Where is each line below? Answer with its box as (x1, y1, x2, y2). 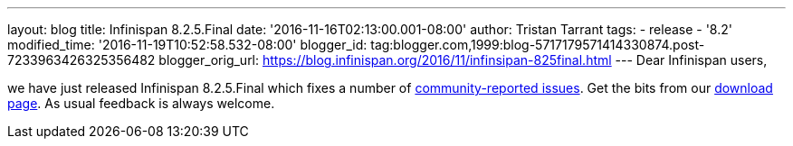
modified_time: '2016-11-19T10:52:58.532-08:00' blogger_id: (7, 37, 368, 52)
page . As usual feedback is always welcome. (7, 96, 275, 111)
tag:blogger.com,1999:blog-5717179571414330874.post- (370, 37, 705, 52)
